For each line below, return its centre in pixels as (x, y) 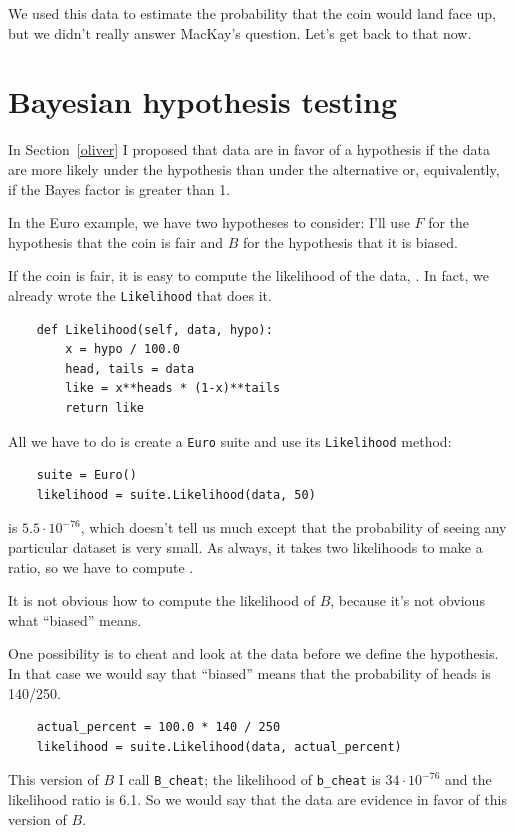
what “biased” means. (75, 619)
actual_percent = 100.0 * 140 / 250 (158, 727)
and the (468, 779)
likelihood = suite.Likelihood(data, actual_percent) (219, 746)
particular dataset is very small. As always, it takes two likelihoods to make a (245, 546)
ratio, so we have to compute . (101, 566)
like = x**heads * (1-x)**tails (173, 388)
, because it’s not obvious (407, 600)
